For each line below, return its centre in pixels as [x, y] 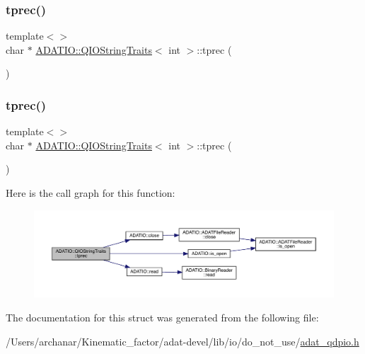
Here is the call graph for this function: [91, 193]
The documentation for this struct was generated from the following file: [162, 317]
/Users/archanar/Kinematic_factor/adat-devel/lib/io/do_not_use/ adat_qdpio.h [182, 341]
